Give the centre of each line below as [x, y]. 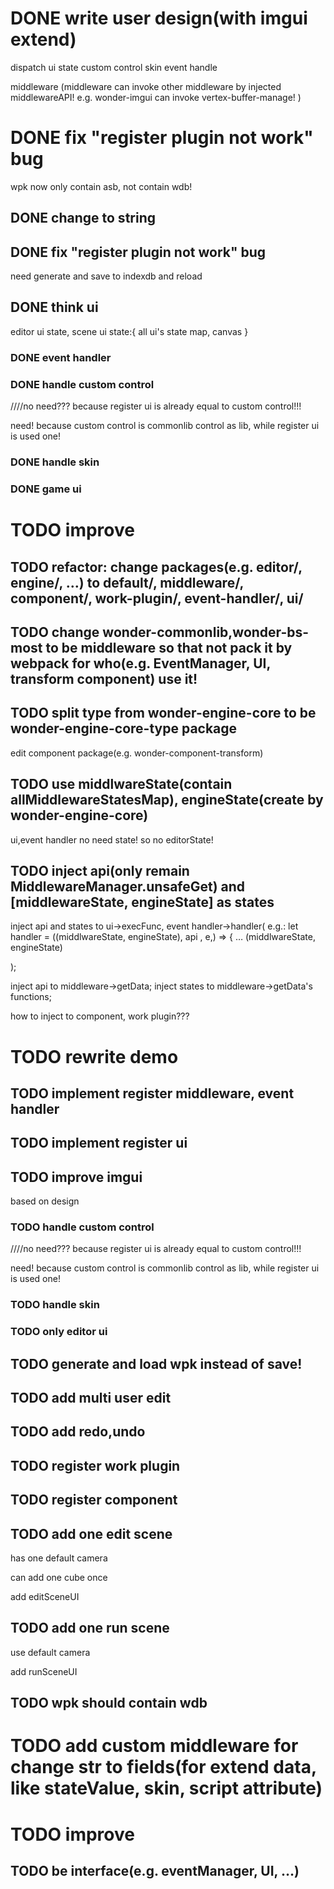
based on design [45, 1201]
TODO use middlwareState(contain [121, 784]
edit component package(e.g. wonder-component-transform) [137, 753]
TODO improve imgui [76, 1177]
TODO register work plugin [95, 1465]
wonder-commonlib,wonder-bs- [206, 632]
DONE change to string [83, 218]
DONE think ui [54, 307]
